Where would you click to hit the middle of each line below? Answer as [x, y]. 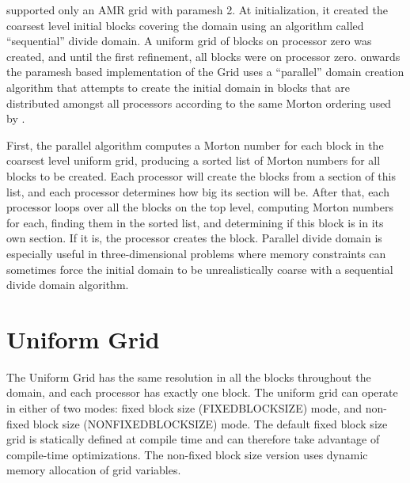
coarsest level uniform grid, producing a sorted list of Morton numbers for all [194, 160]
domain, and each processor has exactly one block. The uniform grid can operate [202, 392]
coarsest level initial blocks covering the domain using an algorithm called [185, 25]
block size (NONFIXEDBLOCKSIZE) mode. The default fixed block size [210, 423]
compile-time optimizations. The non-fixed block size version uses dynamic [187, 454]
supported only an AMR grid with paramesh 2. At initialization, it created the [197, 10]
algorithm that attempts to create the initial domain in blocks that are [178, 87]
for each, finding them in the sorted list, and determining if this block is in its [195, 222]
